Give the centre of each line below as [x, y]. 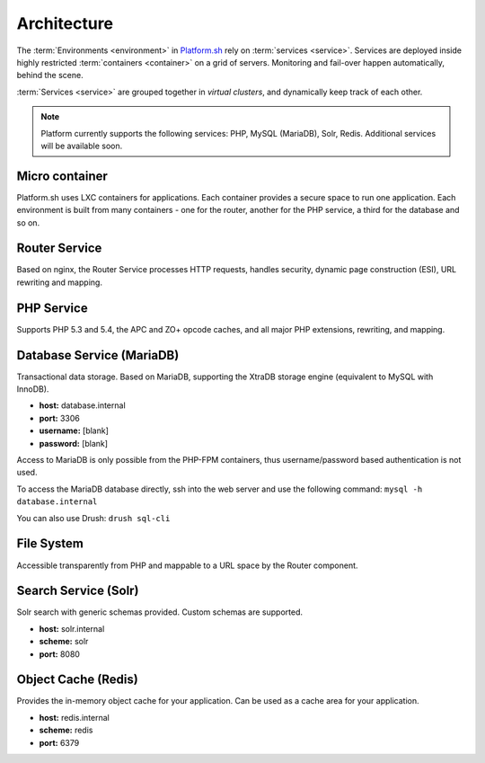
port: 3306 [59, 418]
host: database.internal [82, 405]
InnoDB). [33, 389]
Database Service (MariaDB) [98, 355]
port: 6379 [59, 742]
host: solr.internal [72, 628]
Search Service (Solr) [78, 591]
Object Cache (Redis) [77, 680]
